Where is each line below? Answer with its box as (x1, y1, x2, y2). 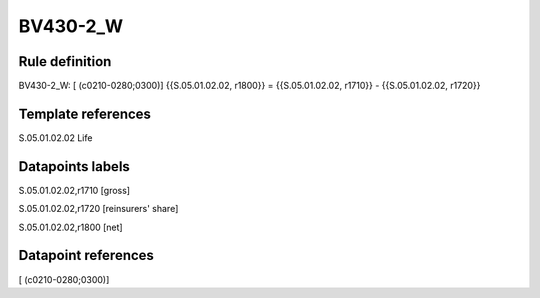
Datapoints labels (18, 158, 130, 175)
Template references (18, 105, 152, 122)
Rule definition (18, 53, 112, 70)
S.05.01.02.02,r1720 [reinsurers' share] (18, 203, 179, 215)
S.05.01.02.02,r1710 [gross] (18, 184, 130, 196)
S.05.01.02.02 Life (18, 131, 93, 144)
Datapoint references (18, 247, 155, 264)
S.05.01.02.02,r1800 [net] (18, 221, 124, 233)
